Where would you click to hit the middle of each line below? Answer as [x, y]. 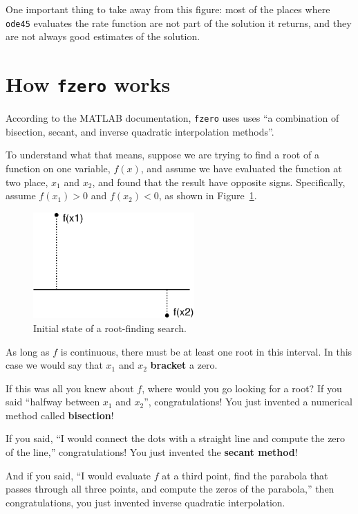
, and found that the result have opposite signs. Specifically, [219, 182]
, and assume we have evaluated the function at [241, 168]
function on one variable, [58, 168]
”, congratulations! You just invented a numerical [248, 402]
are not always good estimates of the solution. [103, 36]
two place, [27, 182]
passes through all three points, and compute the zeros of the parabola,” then [170, 489]
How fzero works [88, 84]
